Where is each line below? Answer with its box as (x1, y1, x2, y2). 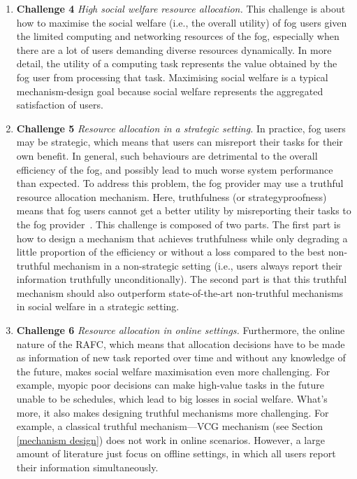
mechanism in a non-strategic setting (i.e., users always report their (53, 258, 342, 272)
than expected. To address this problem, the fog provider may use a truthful (16, 176, 344, 190)
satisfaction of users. (16, 97, 103, 112)
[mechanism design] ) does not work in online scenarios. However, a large (16, 432, 325, 447)
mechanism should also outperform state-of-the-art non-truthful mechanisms (16, 285, 344, 300)
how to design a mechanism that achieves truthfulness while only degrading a (16, 230, 348, 245)
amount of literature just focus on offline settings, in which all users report (16, 446, 336, 461)
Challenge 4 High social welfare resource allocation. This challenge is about (16, 1, 346, 15)
